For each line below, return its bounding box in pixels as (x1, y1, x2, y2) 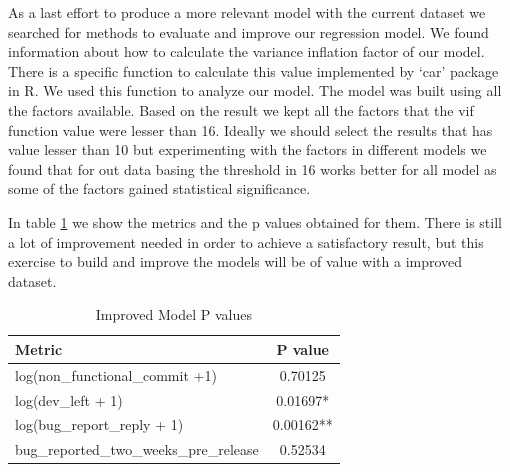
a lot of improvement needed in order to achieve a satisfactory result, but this (8, 231, 484, 252)
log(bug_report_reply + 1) (15, 414, 184, 435)
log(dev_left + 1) (15, 389, 123, 410)
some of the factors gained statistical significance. (8, 178, 311, 199)
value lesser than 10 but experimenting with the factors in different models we (8, 139, 487, 160)
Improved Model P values (95, 304, 252, 325)
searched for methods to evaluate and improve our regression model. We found (8, 21, 489, 42)
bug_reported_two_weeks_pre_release (15, 439, 259, 460)
